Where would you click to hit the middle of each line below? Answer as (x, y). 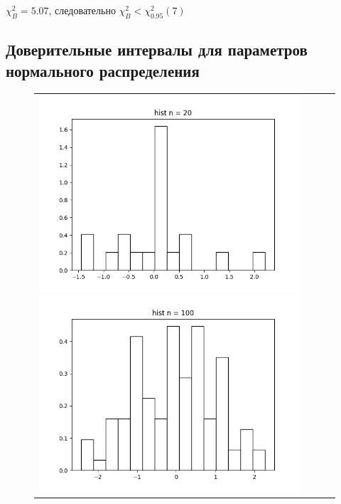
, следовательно (82, 10)
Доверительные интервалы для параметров (157, 49)
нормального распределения (103, 70)
